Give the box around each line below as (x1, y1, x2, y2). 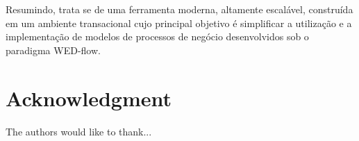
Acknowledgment (6, 83, 172, 112)
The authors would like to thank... (6, 124, 152, 138)
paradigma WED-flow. (6, 42, 101, 57)
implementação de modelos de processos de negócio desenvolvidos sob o (6, 29, 309, 44)
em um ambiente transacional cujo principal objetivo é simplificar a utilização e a (6, 15, 352, 30)
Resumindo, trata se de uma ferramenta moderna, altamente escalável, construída (6, 2, 353, 16)
